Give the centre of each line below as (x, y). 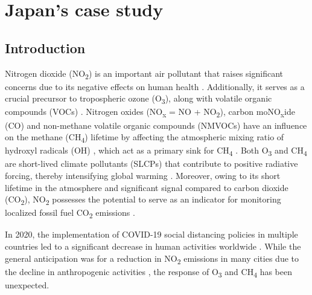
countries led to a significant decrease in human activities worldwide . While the (153, 246)
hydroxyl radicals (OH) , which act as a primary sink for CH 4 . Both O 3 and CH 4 (156, 151)
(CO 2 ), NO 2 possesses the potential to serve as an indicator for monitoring (143, 200)
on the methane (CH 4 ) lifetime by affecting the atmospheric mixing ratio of (145, 138)
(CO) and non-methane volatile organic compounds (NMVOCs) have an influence (156, 125)
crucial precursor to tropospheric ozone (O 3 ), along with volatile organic (138, 99)
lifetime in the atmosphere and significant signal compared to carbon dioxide (147, 187)
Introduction (45, 47)
